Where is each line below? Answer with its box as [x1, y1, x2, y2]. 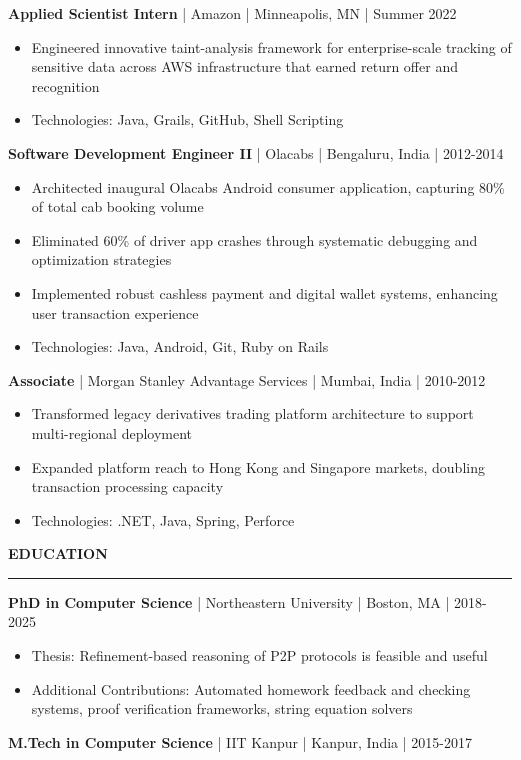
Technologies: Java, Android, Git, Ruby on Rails [31, 336, 329, 357]
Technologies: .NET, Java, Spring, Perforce [31, 509, 295, 530]
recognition [31, 75, 100, 96]
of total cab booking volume [31, 196, 204, 217]
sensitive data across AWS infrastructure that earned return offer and [31, 56, 458, 77]
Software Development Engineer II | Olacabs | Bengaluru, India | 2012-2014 [8, 142, 504, 163]
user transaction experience [31, 302, 199, 323]
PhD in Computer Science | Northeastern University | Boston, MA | [8, 591, 450, 612]
